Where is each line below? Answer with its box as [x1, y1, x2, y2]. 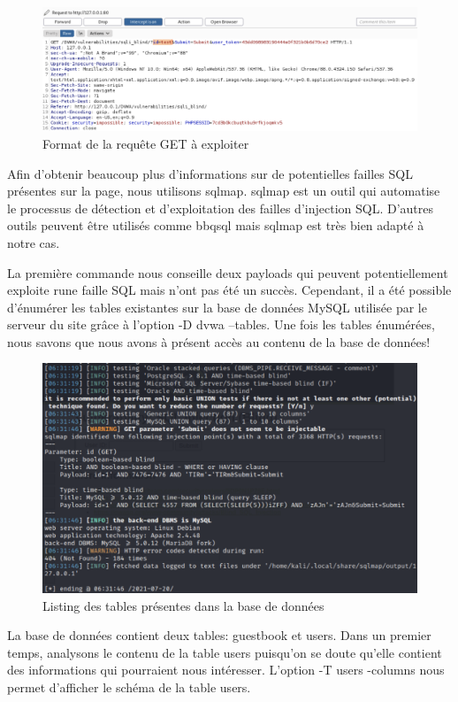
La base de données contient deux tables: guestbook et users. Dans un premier [7, 626, 431, 644]
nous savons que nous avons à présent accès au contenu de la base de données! [7, 332, 431, 351]
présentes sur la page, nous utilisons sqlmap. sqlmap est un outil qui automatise [7, 181, 440, 200]
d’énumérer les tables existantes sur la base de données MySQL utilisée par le [7, 297, 427, 316]
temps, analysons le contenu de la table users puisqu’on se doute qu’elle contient [7, 643, 442, 661]
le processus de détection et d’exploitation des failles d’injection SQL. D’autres [7, 198, 433, 217]
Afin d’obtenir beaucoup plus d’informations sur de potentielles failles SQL [7, 164, 413, 182]
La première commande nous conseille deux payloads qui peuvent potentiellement [7, 263, 448, 282]
